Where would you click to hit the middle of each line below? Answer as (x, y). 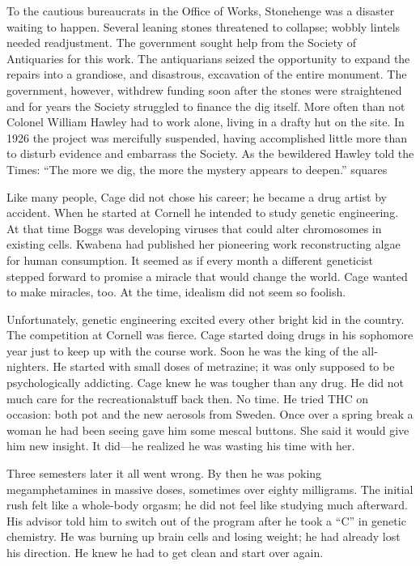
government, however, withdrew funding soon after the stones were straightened (204, 89)
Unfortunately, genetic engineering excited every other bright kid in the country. (206, 319)
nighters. (28, 366)
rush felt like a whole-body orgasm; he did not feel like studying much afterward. (207, 505)
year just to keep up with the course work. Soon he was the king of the (182, 350)
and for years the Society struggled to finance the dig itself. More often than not (206, 106)
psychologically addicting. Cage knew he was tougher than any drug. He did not (206, 383)
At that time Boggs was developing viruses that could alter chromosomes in (194, 228)
